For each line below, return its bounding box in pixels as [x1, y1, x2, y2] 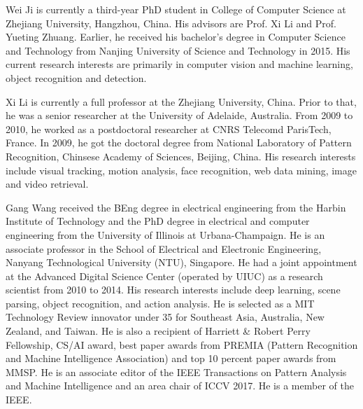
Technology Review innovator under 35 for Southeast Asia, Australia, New [6, 310, 325, 324]
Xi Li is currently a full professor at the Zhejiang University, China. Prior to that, [6, 94, 357, 109]
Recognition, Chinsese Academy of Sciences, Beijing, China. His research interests [6, 148, 356, 163]
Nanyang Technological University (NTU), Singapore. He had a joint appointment [6, 255, 357, 270]
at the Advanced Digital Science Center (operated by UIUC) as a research [6, 268, 323, 283]
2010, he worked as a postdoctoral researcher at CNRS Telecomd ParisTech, [6, 121, 332, 136]
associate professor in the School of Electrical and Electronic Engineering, [6, 241, 322, 256]
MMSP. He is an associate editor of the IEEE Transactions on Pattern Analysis [6, 364, 347, 379]
